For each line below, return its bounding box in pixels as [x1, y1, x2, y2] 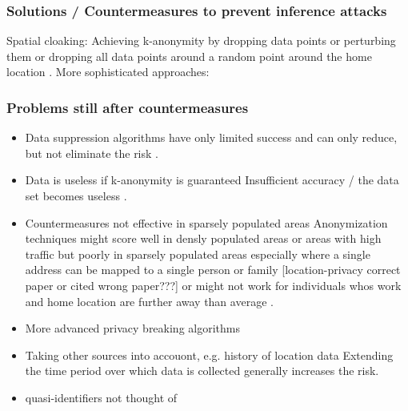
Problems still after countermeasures [6, 97, 249, 117]
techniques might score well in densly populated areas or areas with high [25, 230, 382, 247]
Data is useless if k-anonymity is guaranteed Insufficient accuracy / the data [25, 171, 399, 188]
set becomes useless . [25, 187, 127, 203]
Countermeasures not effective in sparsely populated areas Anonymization [25, 214, 388, 231]
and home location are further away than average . [25, 292, 274, 309]
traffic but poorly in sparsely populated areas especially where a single [25, 245, 370, 262]
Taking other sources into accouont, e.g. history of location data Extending [25, 346, 394, 363]
